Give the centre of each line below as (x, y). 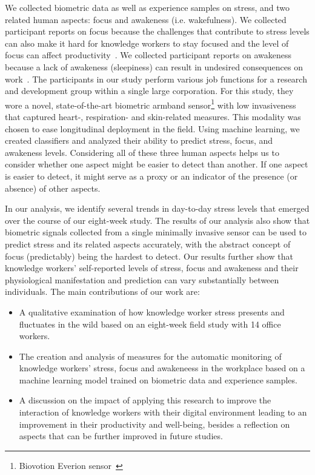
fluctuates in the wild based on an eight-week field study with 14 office (150, 324)
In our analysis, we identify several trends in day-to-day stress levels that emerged (157, 208)
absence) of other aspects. (53, 188)
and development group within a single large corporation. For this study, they (149, 91)
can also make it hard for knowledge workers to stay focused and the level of (147, 43)
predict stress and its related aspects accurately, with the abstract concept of (148, 244)
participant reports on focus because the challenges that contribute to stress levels (157, 31)
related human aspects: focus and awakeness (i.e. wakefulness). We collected (146, 19)
